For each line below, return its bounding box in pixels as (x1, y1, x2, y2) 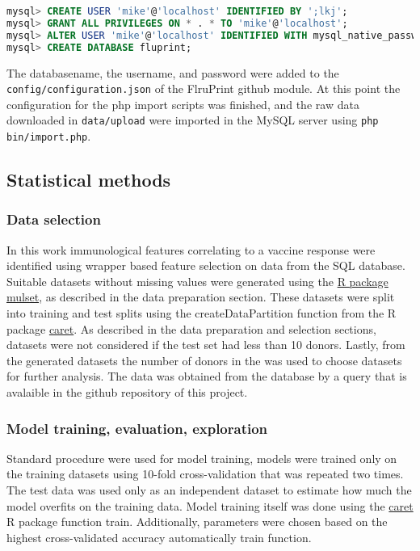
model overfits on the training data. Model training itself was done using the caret (6, 497, 414, 514)
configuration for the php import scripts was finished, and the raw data (6, 95, 359, 112)
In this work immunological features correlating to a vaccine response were (6, 241, 376, 258)
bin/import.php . (6, 128, 91, 144)
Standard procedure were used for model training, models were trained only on (6, 449, 397, 466)
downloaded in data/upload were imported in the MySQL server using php (6, 111, 379, 128)
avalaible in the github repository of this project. (6, 384, 248, 400)
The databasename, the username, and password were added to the (6, 64, 339, 81)
